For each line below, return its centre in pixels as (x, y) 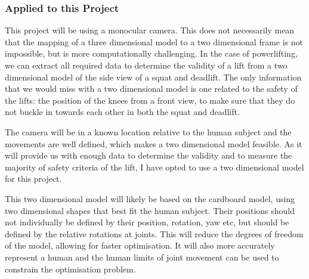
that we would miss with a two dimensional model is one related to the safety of (151, 89)
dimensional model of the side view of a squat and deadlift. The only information (153, 77)
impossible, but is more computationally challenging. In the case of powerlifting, (151, 53)
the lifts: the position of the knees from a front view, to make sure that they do (150, 100)
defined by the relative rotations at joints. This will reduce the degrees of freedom (154, 233)
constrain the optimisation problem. (70, 269)
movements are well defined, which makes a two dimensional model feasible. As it (154, 143)
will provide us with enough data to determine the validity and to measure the (149, 155)
